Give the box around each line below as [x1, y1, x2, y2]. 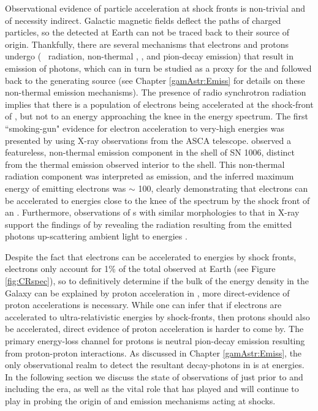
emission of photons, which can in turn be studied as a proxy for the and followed [5, 61, 312, 74]
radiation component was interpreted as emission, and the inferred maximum [5, 170, 294, 183]
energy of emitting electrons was [5, 181, 126, 194]
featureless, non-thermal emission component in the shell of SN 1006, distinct [5, 146, 295, 159]
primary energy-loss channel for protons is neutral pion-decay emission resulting [5, 334, 305, 347]
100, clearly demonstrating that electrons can [138, 181, 308, 194]
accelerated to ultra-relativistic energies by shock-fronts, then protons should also [5, 310, 310, 323]
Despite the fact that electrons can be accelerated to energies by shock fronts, [5, 250, 297, 263]
